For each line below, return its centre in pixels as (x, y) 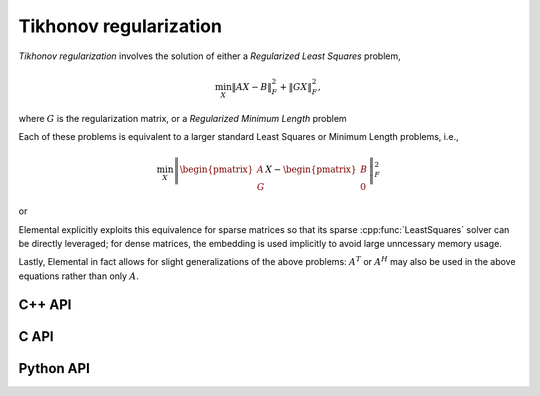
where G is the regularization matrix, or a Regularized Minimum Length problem (182, 118)
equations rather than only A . (79, 276)
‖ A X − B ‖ (251, 86)
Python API (54, 368)
